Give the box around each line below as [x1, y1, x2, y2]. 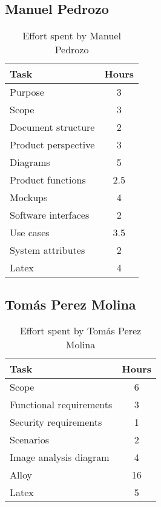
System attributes [10, 243, 85, 257]
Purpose [10, 85, 44, 99]
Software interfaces [10, 208, 90, 222]
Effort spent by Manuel [22, 28, 121, 43]
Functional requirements [10, 397, 113, 412]
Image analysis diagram [10, 450, 110, 465]
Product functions [10, 173, 86, 187]
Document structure [10, 120, 95, 134]
